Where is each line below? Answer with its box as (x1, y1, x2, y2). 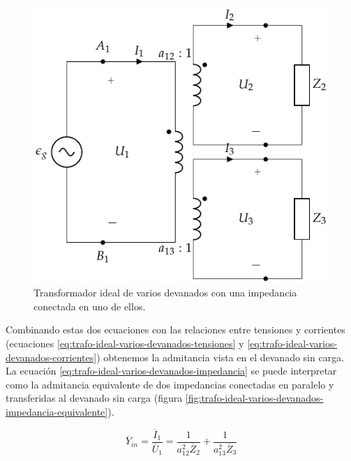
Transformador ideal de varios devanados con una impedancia (33, 285, 297, 300)
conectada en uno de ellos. (33, 298, 146, 313)
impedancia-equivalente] (6, 405, 108, 418)
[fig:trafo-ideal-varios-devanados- (185, 391, 324, 405)
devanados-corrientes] (6, 349, 97, 364)
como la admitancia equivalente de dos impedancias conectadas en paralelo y (6, 377, 334, 391)
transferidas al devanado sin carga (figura (6, 391, 183, 405)
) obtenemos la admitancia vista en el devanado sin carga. (96, 349, 345, 364)
